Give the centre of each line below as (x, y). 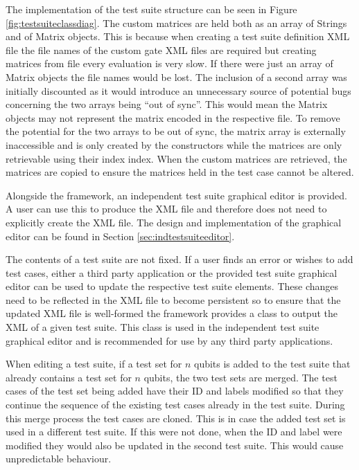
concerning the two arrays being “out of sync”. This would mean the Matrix (167, 104)
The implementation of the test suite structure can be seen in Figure (151, 9)
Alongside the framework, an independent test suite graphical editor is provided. (176, 195)
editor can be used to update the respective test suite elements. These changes (172, 286)
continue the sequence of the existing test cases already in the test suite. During (175, 405)
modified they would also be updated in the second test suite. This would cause (175, 445)
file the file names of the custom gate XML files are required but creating (161, 49)
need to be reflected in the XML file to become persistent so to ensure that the (173, 299)
